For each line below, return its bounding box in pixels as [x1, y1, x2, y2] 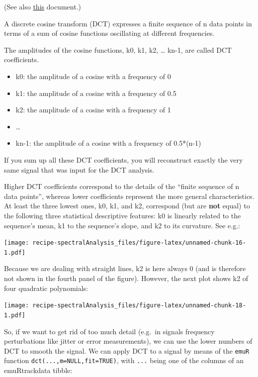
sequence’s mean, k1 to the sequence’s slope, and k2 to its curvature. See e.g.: [4, 220, 240, 230]
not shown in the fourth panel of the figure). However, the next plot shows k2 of [4, 273, 249, 283]
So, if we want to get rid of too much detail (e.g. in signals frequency [4, 326, 215, 336]
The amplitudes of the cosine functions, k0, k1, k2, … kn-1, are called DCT [4, 44, 232, 55]
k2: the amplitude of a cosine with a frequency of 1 [15, 104, 171, 115]
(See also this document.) [4, 1, 81, 11]
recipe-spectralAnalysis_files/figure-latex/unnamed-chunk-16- [32, 239, 246, 247]
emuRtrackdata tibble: [4, 365, 73, 375]
